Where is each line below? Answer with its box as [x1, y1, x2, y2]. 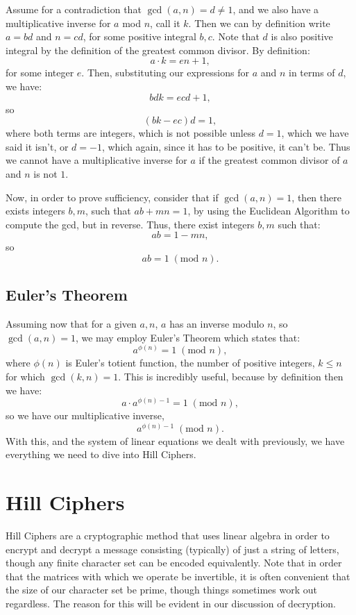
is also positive [271, 29, 333, 44]
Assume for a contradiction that [6, 2, 142, 16]
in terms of [289, 65, 335, 80]
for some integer [6, 65, 74, 80]
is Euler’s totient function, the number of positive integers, [65, 355, 315, 370]
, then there [291, 189, 341, 204]
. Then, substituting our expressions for [81, 65, 249, 80]
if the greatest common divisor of [198, 153, 340, 167]
